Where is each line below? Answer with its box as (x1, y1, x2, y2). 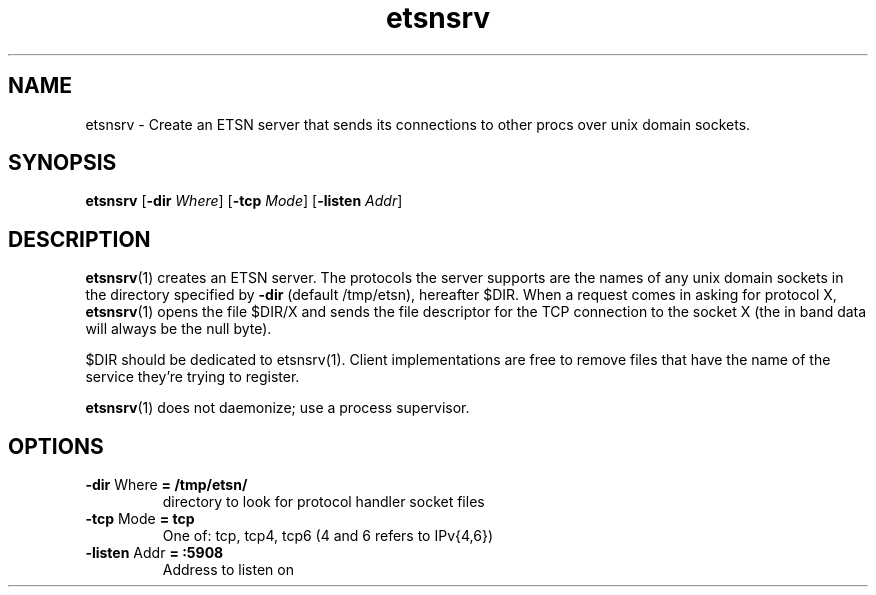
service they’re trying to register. (85, 368, 300, 386)
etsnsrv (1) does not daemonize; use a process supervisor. (85, 399, 470, 417)
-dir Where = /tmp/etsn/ (85, 476, 248, 494)
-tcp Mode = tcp (85, 510, 195, 528)
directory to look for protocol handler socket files (162, 493, 485, 511)
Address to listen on (162, 561, 294, 579)
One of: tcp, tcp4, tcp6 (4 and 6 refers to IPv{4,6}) (162, 527, 493, 545)
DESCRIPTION (8, 226, 151, 252)
